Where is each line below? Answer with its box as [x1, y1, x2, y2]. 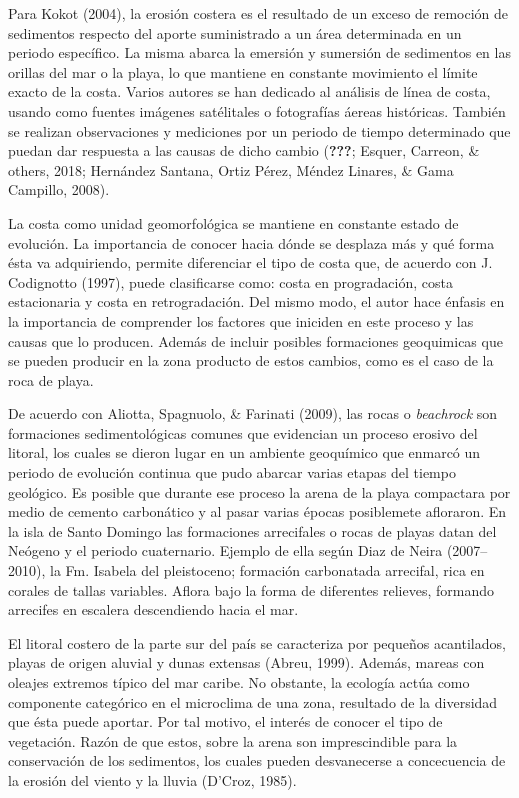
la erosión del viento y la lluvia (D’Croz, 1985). [8, 769, 297, 790]
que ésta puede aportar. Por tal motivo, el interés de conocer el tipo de [8, 711, 443, 732]
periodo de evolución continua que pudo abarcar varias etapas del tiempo [8, 462, 456, 483]
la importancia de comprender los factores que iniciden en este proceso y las [8, 310, 474, 331]
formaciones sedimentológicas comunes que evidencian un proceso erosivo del [8, 422, 478, 443]
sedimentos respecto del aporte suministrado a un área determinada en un [8, 22, 462, 43]
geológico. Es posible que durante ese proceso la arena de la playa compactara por [8, 481, 511, 502]
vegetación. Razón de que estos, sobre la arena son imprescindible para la [8, 730, 458, 751]
